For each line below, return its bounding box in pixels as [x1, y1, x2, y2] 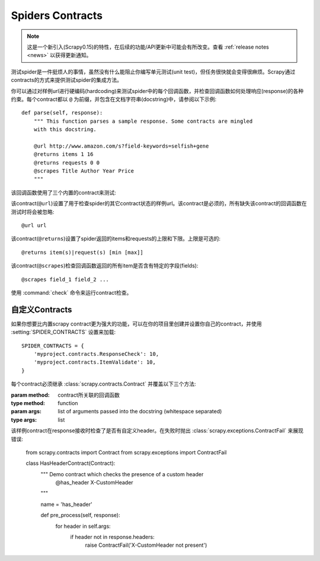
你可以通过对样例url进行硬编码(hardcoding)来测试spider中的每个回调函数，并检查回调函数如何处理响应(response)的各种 [11, 87, 304, 94]
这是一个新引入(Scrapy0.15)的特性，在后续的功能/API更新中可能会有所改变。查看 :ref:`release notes [27, 43, 270, 50]
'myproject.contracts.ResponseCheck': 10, [33, 350, 159, 357]
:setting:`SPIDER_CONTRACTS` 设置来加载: [11, 329, 116, 336]
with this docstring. [33, 126, 97, 133]
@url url [21, 222, 47, 228]
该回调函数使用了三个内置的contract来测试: [11, 189, 116, 196]
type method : [11, 399, 46, 406]
